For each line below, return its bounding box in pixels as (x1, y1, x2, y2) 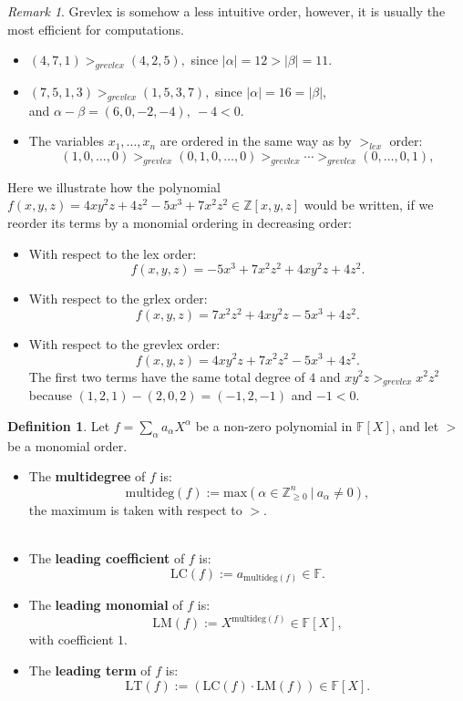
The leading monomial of (28, 595, 183, 614)
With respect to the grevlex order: (28, 334, 221, 353)
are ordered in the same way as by (159, 131, 352, 150)
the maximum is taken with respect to (28, 500, 242, 519)
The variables (28, 131, 104, 150)
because (28, 386, 72, 405)
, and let (391, 416, 439, 435)
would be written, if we (304, 195, 434, 214)
